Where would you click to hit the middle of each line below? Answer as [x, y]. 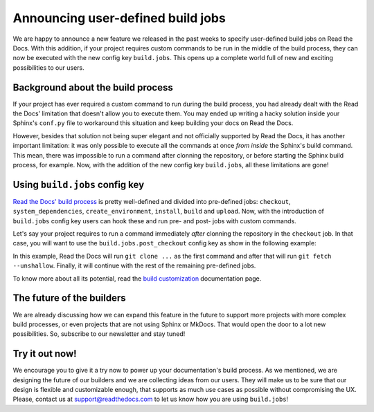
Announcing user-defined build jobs [119, 18]
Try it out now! [45, 354]
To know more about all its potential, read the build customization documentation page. [137, 278]
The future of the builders [69, 298]
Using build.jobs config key [79, 184]
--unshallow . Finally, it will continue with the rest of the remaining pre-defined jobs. [134, 265]
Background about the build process [93, 87]
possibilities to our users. [48, 67]
